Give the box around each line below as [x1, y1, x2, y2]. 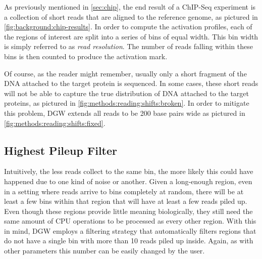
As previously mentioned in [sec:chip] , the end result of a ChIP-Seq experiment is [4, 2, 256, 12]
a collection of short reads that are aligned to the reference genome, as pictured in [4, 11, 258, 22]
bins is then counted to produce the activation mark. [4, 51, 168, 61]
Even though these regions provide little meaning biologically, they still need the [4, 205, 253, 216]
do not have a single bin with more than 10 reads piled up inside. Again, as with [4, 235, 253, 246]
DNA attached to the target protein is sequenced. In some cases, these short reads [4, 78, 258, 89]
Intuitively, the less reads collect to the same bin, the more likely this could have [4, 166, 253, 177]
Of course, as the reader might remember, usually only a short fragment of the [4, 68, 247, 78]
